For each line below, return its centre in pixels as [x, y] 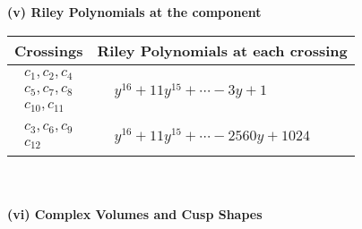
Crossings [49, 50]
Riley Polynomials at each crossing [222, 50]
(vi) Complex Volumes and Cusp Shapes [135, 214]
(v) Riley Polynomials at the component [134, 12]
